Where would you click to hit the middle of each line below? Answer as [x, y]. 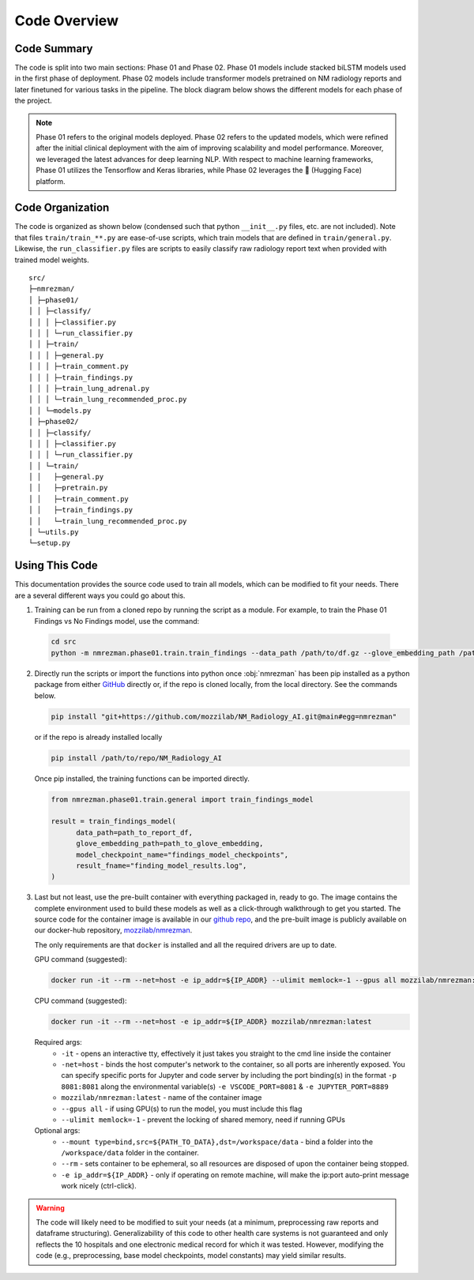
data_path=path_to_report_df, [135, 832]
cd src [64, 642]
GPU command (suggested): [81, 959]
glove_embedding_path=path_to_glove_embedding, [170, 844]
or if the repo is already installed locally [98, 737]
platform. [51, 181]
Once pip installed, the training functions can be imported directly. [142, 779]
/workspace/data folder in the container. [130, 1153]
